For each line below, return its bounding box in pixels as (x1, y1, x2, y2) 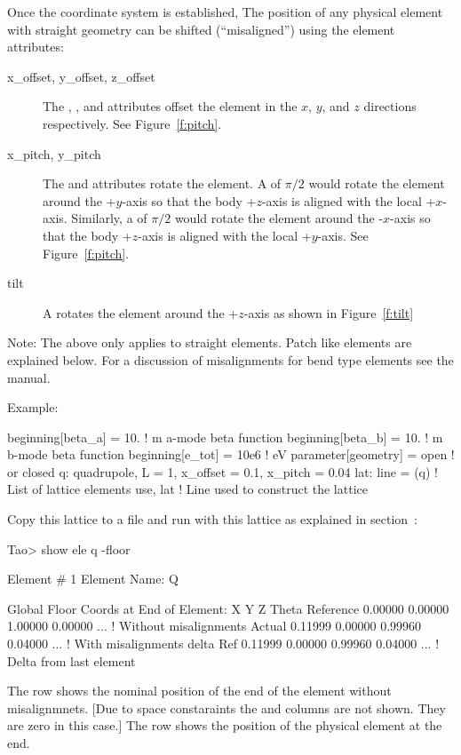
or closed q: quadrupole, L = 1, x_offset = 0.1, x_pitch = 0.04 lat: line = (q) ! (7, 462, 438, 481)
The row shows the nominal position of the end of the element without (7, 681, 392, 700)
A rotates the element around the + (43, 303, 239, 322)
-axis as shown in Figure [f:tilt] (243, 303, 414, 322)
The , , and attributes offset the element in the (43, 97, 298, 115)
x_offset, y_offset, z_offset (7, 67, 155, 85)
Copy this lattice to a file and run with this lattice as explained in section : (7, 510, 417, 528)
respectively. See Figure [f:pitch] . (43, 114, 222, 132)
